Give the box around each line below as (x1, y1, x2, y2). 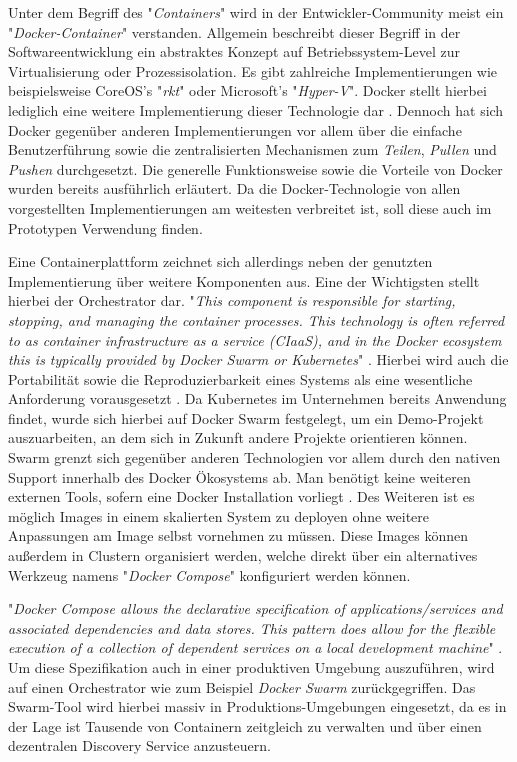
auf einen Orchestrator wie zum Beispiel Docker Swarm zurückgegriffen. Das (8, 676, 476, 697)
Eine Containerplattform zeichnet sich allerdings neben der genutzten (8, 251, 433, 272)
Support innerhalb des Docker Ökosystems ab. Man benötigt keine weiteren (8, 466, 471, 487)
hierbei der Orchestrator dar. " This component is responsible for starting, (8, 290, 456, 311)
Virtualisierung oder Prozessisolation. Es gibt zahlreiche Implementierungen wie (8, 60, 498, 81)
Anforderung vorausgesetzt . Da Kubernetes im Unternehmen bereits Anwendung (8, 388, 507, 409)
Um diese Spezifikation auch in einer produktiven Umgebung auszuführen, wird (8, 657, 495, 677)
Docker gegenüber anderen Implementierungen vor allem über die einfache (8, 119, 462, 140)
